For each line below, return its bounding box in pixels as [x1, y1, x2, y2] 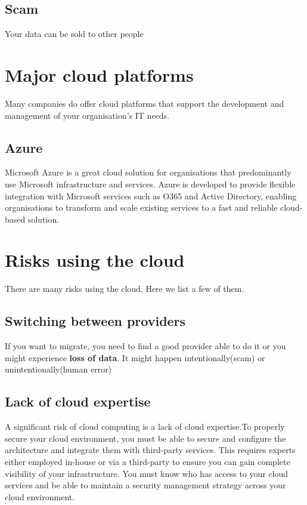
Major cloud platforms [5, 62, 194, 87]
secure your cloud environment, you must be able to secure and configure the [5, 432, 286, 444]
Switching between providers [5, 312, 186, 330]
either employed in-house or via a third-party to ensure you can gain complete [5, 455, 290, 467]
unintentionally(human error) [5, 363, 112, 375]
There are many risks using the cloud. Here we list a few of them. [5, 282, 244, 295]
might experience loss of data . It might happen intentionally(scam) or [5, 351, 265, 364]
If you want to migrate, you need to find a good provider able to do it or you [5, 340, 286, 352]
